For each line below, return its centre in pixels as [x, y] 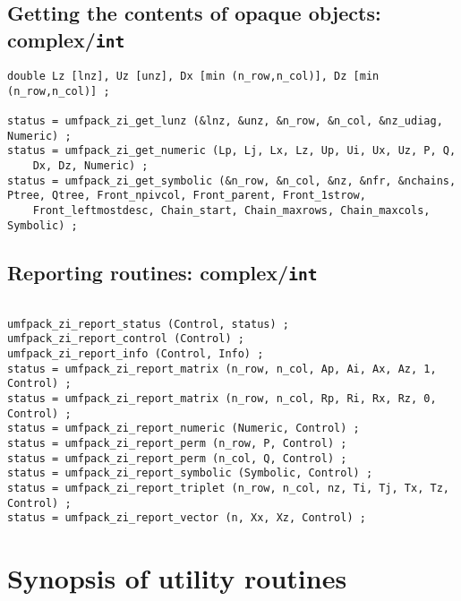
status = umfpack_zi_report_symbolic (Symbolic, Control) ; [190, 473]
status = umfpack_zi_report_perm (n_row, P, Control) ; [177, 444]
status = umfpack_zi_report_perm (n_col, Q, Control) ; [177, 458]
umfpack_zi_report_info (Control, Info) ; [136, 354]
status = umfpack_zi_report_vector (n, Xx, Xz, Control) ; [187, 518]
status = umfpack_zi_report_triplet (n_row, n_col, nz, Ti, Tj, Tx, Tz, [228, 489]
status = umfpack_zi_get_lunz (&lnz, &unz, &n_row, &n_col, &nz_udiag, [225, 121]
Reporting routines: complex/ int [162, 272]
